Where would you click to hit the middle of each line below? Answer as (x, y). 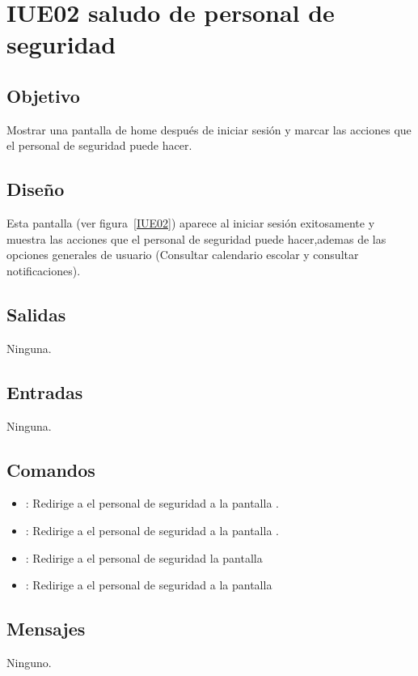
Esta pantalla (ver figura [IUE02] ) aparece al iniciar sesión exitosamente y (191, 223)
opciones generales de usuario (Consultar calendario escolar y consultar (183, 255)
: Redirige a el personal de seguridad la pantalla (144, 557)
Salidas (36, 314)
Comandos (51, 469)
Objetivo (43, 95)
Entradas (45, 391)
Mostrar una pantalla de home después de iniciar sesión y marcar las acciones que (209, 129)
